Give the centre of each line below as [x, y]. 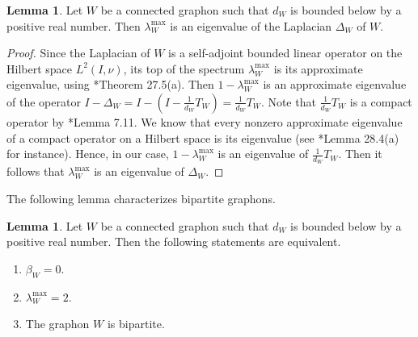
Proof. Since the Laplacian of [78, 53]
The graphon [57, 324]
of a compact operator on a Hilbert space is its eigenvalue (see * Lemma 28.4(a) [203, 137]
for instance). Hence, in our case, [88, 154]
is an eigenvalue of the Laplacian [251, 25]
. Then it [360, 154]
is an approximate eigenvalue [335, 84]
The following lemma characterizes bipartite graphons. [141, 198]
